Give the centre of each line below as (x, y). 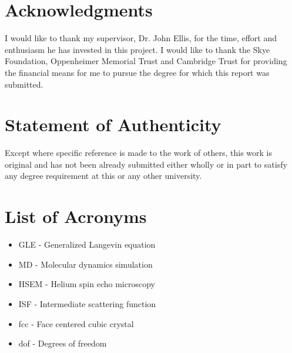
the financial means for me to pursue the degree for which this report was (137, 72)
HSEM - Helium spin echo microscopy (87, 284)
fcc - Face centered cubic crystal (76, 323)
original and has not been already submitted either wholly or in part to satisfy (146, 164)
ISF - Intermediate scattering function (87, 303)
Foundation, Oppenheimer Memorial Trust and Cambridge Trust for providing (146, 61)
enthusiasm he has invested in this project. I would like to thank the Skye (137, 49)
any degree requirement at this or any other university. (103, 176)
